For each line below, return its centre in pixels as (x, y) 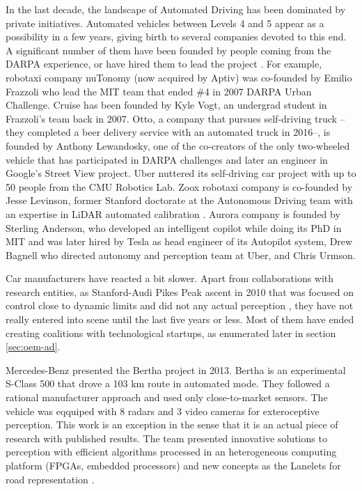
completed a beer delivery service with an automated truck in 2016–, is (179, 132)
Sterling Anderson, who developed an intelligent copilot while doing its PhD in (174, 227)
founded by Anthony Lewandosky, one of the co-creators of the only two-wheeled (178, 145)
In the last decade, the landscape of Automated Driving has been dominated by (176, 9)
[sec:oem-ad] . (33, 346)
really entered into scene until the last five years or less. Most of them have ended (180, 319)
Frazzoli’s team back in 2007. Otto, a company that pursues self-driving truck (171, 118)
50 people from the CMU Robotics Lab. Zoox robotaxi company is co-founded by (179, 186)
